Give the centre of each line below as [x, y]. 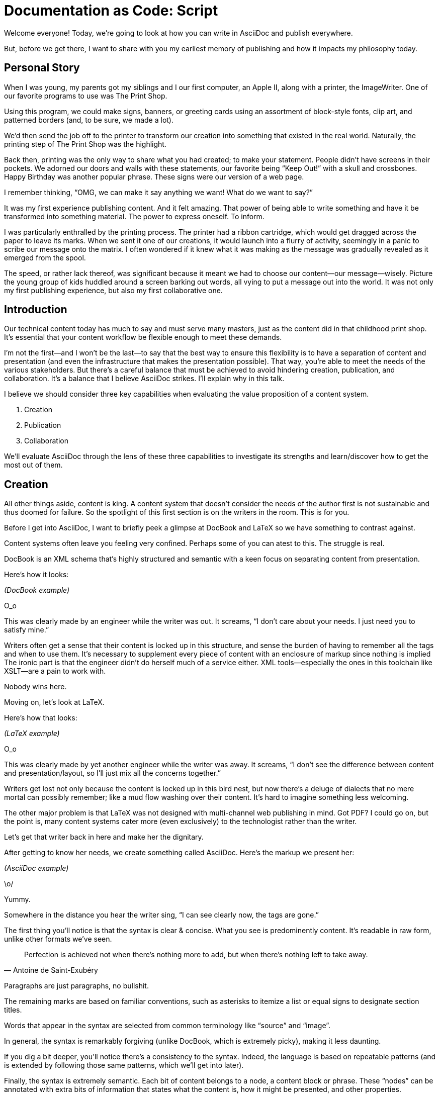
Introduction [36, 310]
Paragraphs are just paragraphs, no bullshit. [76, 986]
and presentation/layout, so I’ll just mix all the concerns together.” [112, 773]
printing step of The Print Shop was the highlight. [85, 144]
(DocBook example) [37, 590]
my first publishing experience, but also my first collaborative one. [113, 290]
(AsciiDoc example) [36, 868]
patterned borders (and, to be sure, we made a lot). [89, 120]
